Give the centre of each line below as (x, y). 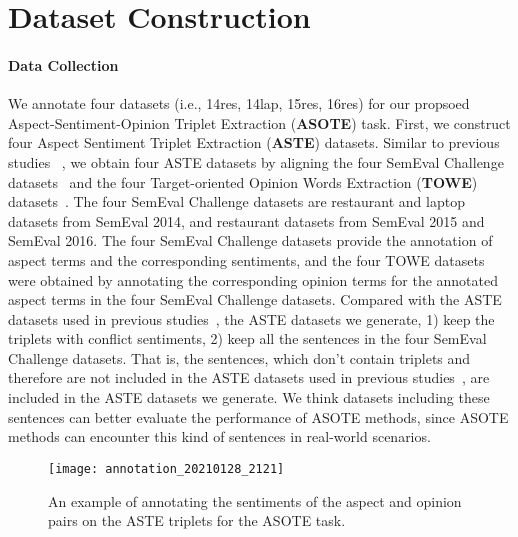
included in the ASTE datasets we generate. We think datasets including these (249, 397)
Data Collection (63, 64)
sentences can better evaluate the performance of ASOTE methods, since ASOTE (258, 416)
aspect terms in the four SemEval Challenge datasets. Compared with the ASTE (255, 299)
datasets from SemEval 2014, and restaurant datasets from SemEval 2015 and (246, 220)
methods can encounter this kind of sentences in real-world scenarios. (219, 436)
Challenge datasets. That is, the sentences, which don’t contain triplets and (239, 357)
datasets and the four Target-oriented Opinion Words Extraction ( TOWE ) (243, 181)
